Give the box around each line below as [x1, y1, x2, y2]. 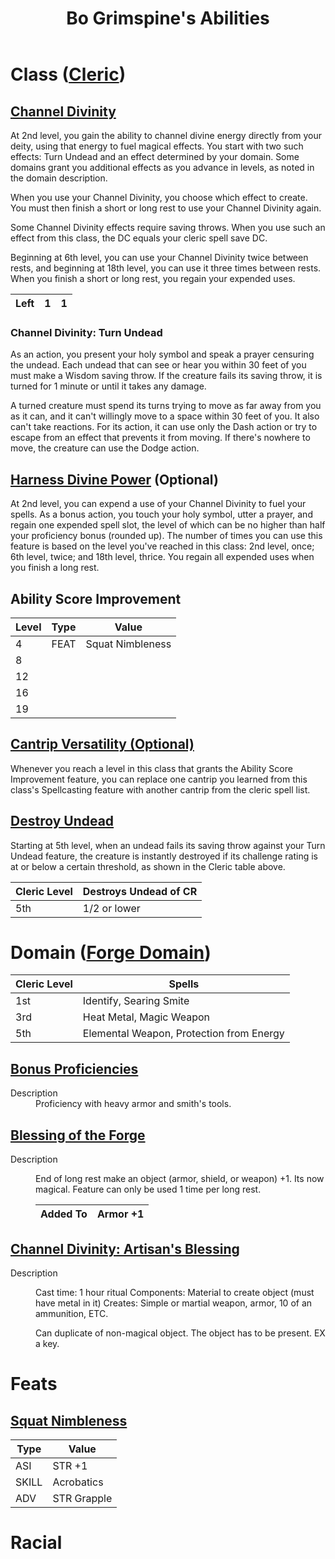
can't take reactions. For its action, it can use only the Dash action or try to [10, 421, 318, 433]
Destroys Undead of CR [82, 884, 198, 898]
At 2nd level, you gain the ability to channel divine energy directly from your [10, 130, 323, 141]
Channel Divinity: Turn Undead [10, 325, 163, 339]
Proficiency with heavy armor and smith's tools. [35, 1098, 232, 1110]
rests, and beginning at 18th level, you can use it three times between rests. [10, 262, 322, 274]
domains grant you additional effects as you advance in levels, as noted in [10, 162, 315, 173]
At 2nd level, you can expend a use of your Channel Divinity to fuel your [10, 498, 307, 510]
